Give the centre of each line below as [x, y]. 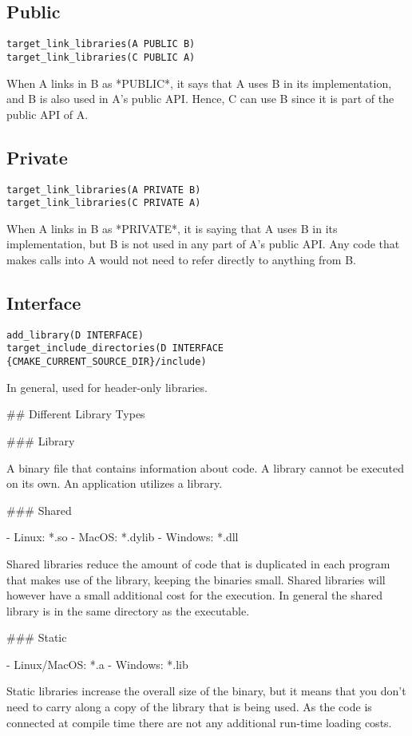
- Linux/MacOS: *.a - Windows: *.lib [97, 664]
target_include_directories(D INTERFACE [115, 348]
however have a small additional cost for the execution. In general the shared [194, 595]
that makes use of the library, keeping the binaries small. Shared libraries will [196, 579]
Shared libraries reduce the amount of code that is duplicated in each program [198, 563]
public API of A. [48, 114]
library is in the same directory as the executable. [128, 610]
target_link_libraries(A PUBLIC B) [101, 44]
